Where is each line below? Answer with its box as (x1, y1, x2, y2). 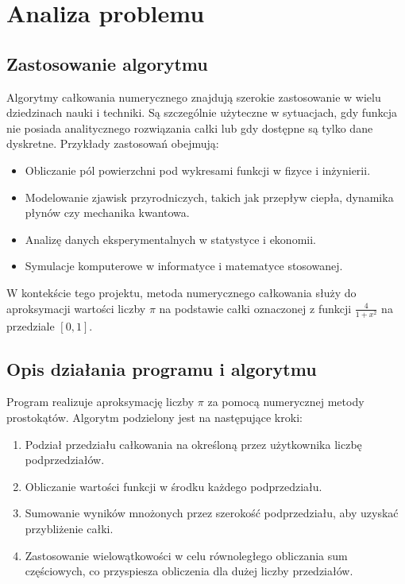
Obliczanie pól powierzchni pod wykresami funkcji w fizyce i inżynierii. (25, 161, 371, 178)
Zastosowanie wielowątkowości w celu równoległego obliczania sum (25, 547, 348, 563)
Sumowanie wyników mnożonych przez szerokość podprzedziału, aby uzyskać (25, 505, 399, 521)
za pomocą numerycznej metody (207, 393, 364, 410)
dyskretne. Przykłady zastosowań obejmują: (6, 135, 219, 152)
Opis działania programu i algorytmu (6, 356, 317, 381)
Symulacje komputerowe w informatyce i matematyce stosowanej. (25, 257, 343, 274)
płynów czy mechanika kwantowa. (25, 204, 190, 221)
